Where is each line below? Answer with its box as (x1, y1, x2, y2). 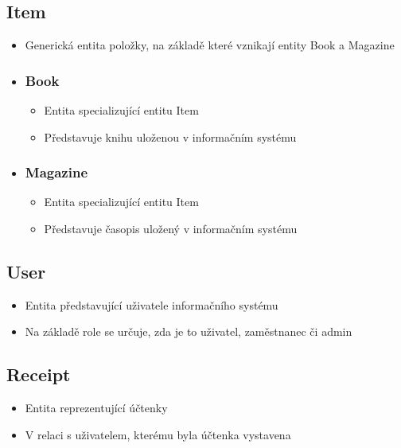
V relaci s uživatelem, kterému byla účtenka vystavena (25, 426, 291, 442)
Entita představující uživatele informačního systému (25, 296, 278, 313)
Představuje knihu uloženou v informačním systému (44, 128, 297, 145)
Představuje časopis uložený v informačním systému (44, 220, 298, 237)
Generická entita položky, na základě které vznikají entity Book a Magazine (25, 37, 395, 53)
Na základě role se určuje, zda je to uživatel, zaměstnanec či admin (25, 323, 352, 340)
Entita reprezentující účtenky (25, 399, 168, 416)
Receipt (6, 362, 71, 387)
